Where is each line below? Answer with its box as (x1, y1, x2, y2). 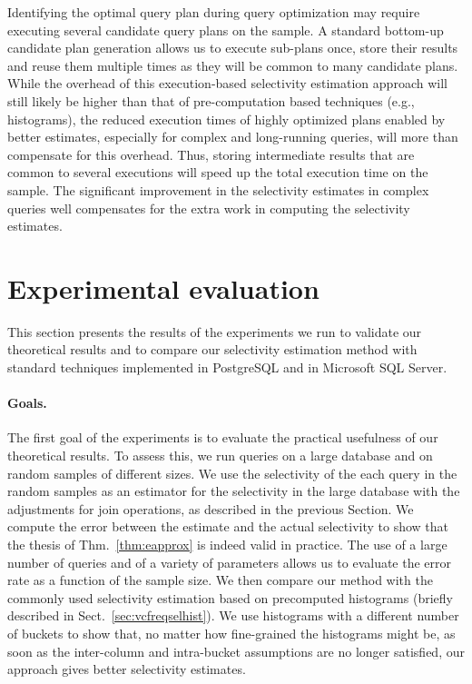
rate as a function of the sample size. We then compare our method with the (7, 570, 433, 590)
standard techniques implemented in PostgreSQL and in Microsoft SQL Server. (7, 358, 447, 377)
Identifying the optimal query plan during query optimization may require (7, 3, 420, 21)
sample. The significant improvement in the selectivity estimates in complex (7, 180, 429, 199)
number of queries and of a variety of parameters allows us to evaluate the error (7, 552, 452, 571)
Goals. (7, 393, 47, 412)
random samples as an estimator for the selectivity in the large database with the (7, 481, 460, 501)
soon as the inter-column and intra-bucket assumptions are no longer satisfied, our (7, 641, 465, 660)
